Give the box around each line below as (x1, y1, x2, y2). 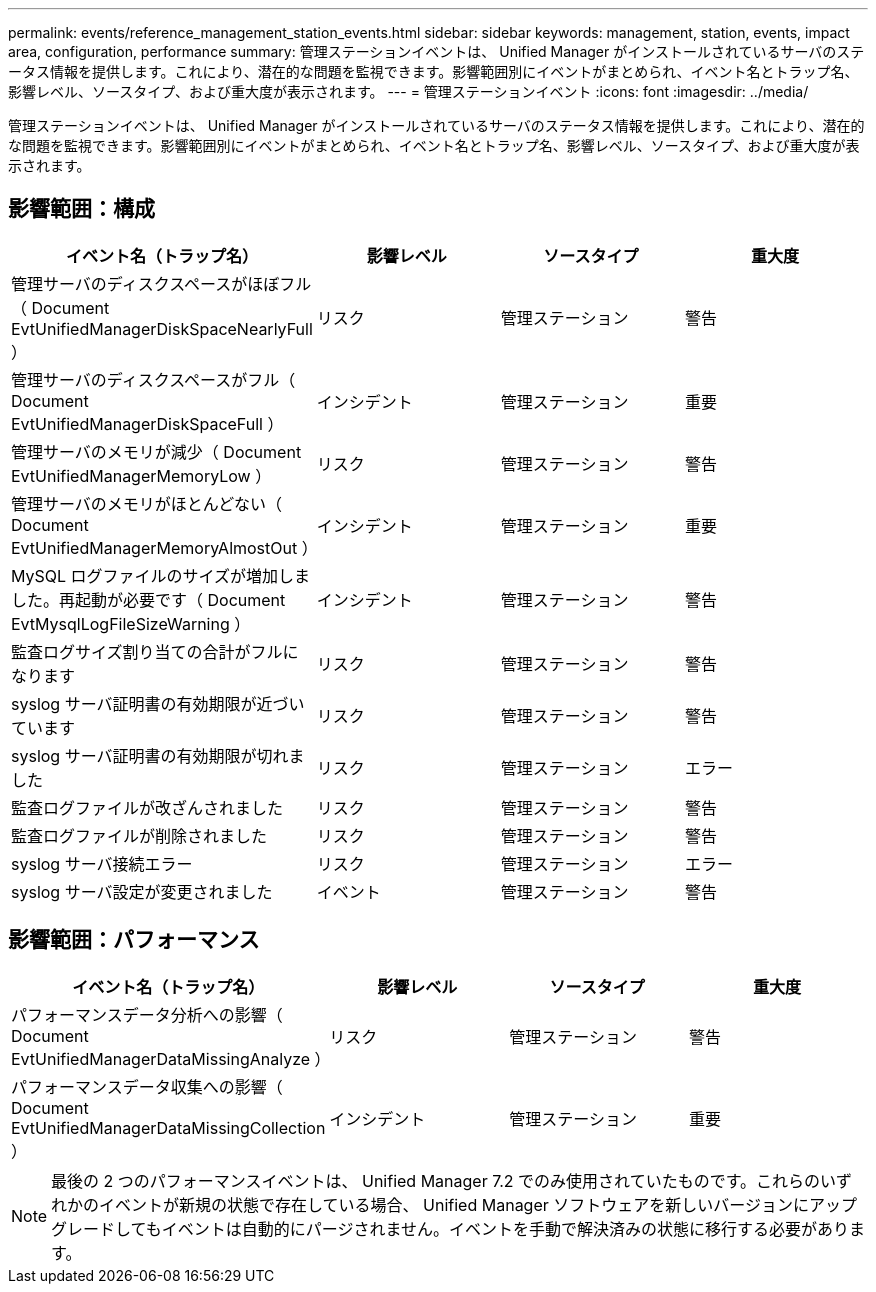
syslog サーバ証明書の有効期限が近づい (11, 693, 305, 714)
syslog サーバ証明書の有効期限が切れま (11, 745, 305, 766)
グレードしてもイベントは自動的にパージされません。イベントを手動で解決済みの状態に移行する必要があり (51, 1218, 849, 1239)
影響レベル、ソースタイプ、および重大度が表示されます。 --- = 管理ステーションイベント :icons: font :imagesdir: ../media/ (8, 83, 809, 100)
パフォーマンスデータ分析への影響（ (11, 1004, 283, 1025)
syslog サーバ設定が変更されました (11, 881, 273, 902)
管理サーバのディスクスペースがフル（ (11, 369, 296, 390)
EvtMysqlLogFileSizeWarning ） (11, 613, 251, 634)
